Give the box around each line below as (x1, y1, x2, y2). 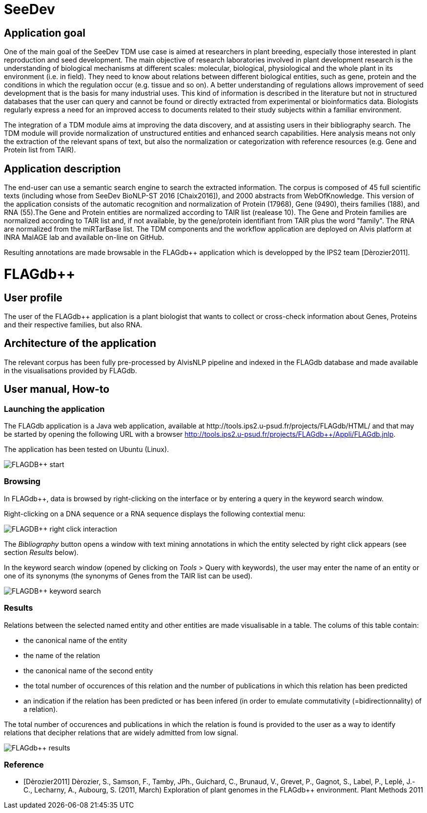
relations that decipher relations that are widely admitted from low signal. (4, 728, 238, 737)
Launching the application (4, 404, 105, 414)
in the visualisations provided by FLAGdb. (4, 366, 137, 375)
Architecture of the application (4, 337, 157, 350)
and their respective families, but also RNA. (4, 320, 142, 329)
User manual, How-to (4, 383, 110, 396)
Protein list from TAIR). (4, 146, 76, 154)
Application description (4, 162, 121, 175)
